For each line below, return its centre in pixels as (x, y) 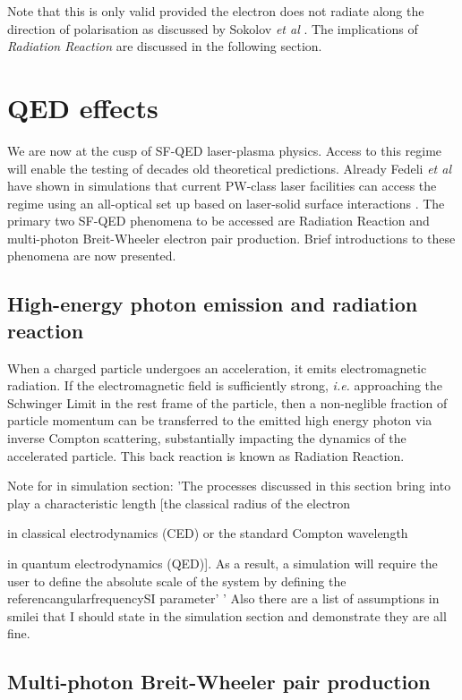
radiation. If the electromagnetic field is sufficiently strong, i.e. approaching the (225, 385)
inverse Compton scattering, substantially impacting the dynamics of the (207, 438)
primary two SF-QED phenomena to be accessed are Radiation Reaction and (218, 221)
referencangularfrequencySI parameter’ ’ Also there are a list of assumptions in (223, 598)
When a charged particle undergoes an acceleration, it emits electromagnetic (217, 367)
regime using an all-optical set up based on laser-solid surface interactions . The (226, 203)
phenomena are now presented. (92, 256)
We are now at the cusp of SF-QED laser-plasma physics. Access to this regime (225, 150)
